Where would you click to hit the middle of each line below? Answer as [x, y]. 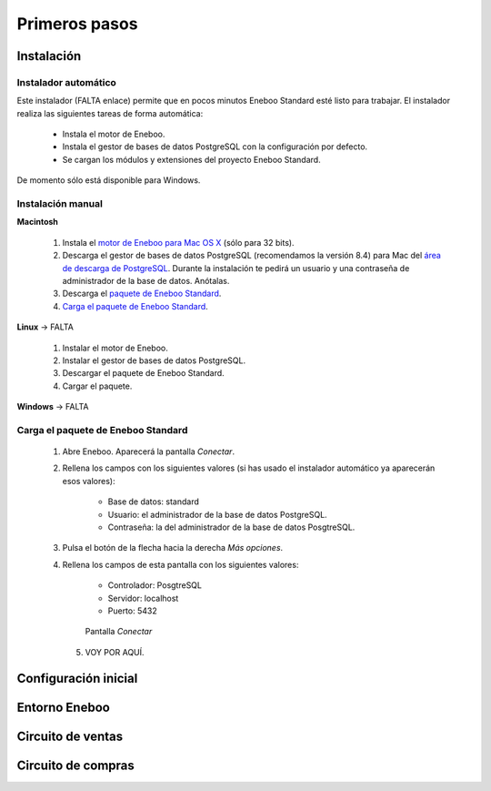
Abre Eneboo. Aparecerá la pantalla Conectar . [149, 451]
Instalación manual [60, 204]
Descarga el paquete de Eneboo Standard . [142, 294]
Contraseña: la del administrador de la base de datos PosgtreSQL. [231, 527]
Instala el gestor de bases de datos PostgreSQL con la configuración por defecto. [215, 147]
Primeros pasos [77, 24]
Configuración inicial [77, 678]
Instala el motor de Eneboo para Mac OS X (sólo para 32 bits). [178, 242]
